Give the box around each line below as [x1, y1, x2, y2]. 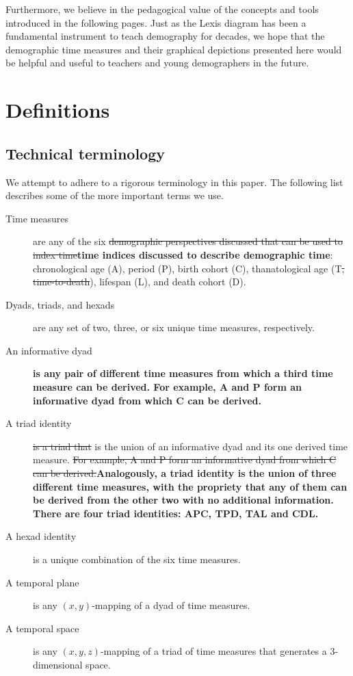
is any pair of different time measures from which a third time [33, 366, 333, 380]
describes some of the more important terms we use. [5, 188, 224, 203]
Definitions [5, 96, 110, 124]
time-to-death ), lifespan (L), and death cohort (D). [33, 274, 246, 289]
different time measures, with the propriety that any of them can [33, 479, 348, 493]
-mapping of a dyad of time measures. [92, 598, 250, 612]
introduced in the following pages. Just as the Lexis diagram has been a [5, 15, 306, 29]
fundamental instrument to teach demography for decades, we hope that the [5, 29, 325, 43]
